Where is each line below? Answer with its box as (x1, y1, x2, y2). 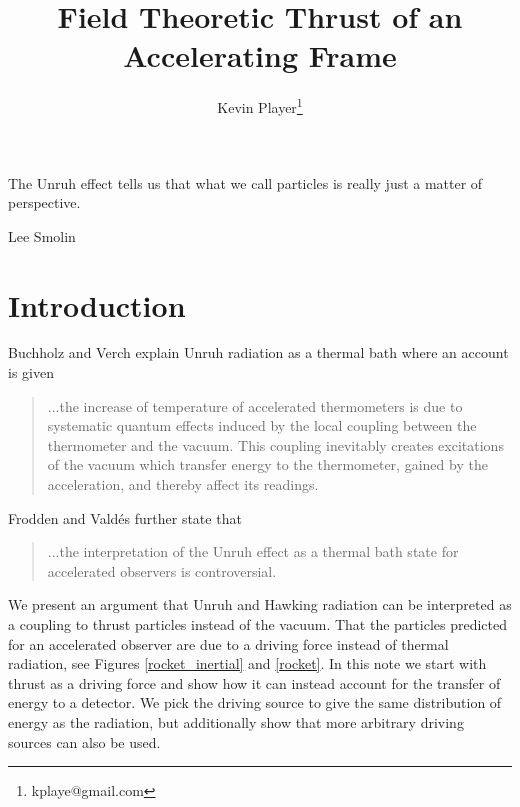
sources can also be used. (8, 731, 161, 752)
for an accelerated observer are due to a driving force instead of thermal (8, 633, 449, 654)
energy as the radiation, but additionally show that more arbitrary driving (8, 711, 464, 732)
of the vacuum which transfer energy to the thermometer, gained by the (47, 454, 488, 475)
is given (8, 362, 54, 383)
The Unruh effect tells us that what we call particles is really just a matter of (8, 172, 483, 193)
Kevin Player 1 (217, 94, 303, 117)
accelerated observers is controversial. (47, 560, 277, 581)
